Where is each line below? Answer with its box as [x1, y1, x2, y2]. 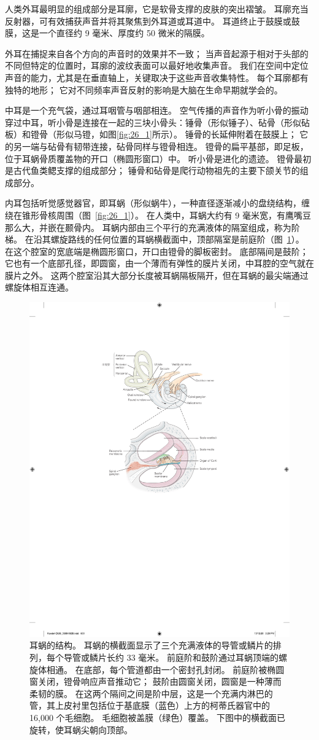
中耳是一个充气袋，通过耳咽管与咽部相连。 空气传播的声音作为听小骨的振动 [5, 104, 309, 117]
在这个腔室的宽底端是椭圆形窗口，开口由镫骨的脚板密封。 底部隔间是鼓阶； [5, 244, 309, 257]
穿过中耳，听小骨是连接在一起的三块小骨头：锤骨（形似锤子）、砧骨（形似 [5, 115, 301, 128]
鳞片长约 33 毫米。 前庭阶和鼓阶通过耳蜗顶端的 [89, 651, 279, 663]
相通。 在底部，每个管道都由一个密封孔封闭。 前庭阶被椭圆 [46, 663, 285, 676]
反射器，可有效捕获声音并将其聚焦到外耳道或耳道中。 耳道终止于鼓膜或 [5, 14, 291, 27]
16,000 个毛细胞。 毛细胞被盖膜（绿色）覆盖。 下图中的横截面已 [29, 711, 285, 723]
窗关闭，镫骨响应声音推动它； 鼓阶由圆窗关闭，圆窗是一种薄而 [29, 675, 282, 688]
